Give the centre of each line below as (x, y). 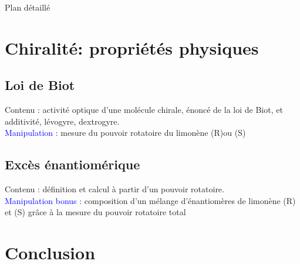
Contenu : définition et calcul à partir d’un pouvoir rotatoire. (114, 189)
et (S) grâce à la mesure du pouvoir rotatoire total (95, 212)
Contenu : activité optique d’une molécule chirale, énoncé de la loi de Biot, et (144, 110)
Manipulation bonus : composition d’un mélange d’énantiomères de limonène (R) (150, 200)
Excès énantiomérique (73, 164)
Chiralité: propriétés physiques (132, 47)
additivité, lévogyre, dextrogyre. (62, 121)
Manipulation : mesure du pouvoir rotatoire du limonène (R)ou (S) (125, 133)
